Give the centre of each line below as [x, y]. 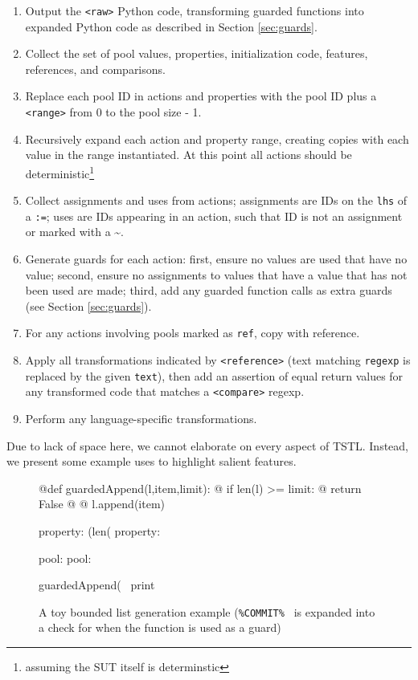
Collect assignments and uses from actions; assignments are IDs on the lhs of [216, 200]
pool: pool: [65, 558]
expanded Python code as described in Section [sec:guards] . [171, 26]
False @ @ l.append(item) [102, 504]
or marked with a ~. [74, 232]
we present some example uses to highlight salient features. [152, 461]
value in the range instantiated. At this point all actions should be [189, 155]
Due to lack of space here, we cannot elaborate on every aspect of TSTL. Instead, [208, 445]
